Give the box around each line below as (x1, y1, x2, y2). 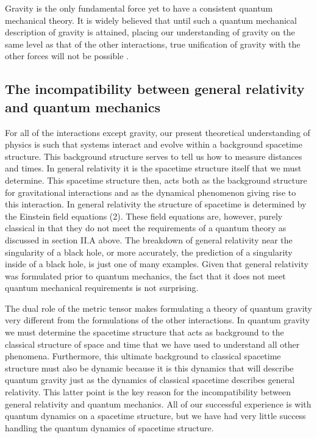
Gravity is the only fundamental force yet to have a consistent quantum (5, 2, 273, 14)
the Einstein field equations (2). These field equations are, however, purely (5, 209, 283, 222)
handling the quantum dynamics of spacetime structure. (5, 421, 214, 434)
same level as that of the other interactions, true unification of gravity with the (5, 37, 301, 50)
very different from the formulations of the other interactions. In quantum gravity (5, 314, 310, 326)
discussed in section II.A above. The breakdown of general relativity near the (5, 233, 293, 246)
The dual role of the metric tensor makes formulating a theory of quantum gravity (5, 301, 312, 314)
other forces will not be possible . (5, 49, 129, 62)
